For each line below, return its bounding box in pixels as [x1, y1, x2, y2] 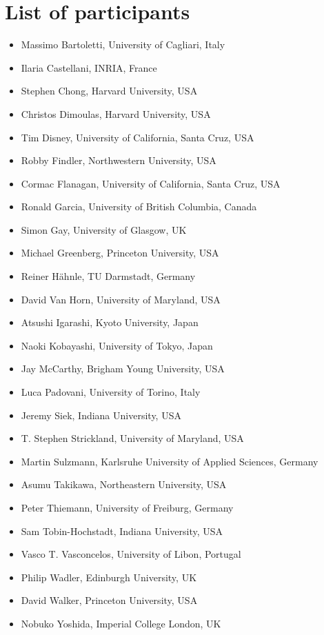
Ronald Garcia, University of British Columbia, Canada [21, 199, 257, 214]
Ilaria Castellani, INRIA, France [21, 60, 157, 74]
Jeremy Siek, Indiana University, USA [21, 407, 181, 422]
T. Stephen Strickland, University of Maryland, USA [21, 431, 244, 445]
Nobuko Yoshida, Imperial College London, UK [21, 616, 221, 630]
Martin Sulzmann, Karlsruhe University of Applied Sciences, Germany [21, 454, 318, 468]
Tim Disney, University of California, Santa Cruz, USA [21, 130, 254, 144]
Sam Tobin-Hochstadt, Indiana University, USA [21, 523, 223, 538]
